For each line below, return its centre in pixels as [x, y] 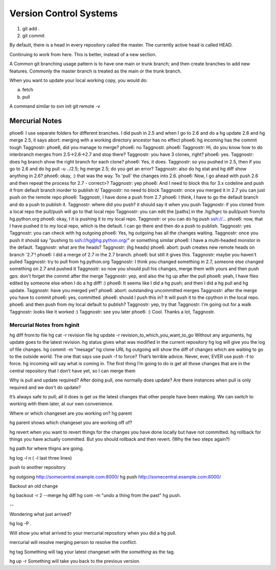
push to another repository [38, 467]
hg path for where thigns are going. [47, 448]
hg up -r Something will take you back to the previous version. [75, 561]
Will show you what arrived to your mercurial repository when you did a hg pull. [93, 533]
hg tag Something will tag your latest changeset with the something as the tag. [92, 552]
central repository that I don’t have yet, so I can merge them [72, 371]
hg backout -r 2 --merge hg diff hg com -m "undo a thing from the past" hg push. [95, 495]
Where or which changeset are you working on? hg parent [71, 413]
